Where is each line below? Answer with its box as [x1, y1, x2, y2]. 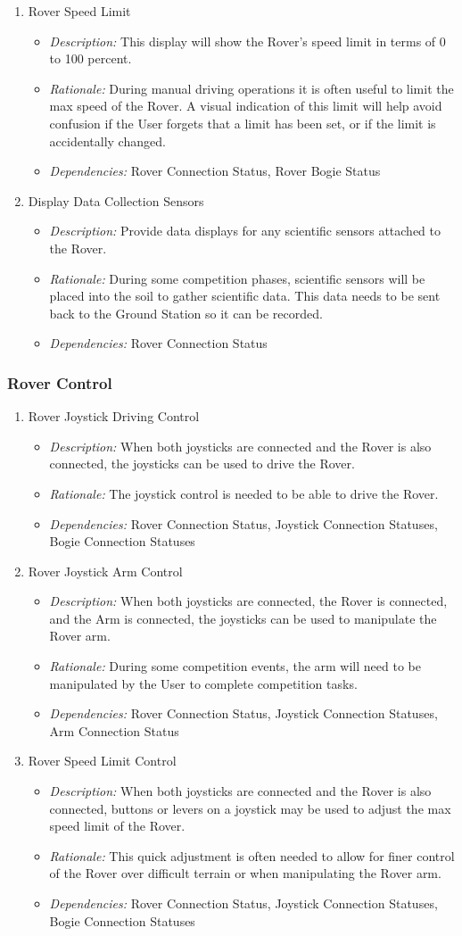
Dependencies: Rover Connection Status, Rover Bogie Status [49, 162, 381, 180]
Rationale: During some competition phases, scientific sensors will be [49, 269, 425, 287]
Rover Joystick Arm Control [28, 561, 183, 580]
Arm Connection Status [49, 721, 179, 740]
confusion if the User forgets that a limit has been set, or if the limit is [49, 113, 436, 132]
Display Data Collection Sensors [28, 191, 204, 210]
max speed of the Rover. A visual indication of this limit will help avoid [49, 96, 442, 115]
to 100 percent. [49, 49, 132, 68]
